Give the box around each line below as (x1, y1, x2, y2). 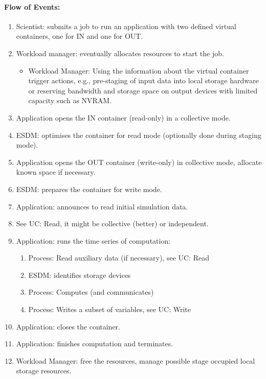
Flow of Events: (4, 1, 60, 12)
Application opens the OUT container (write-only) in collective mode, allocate (16, 156, 262, 167)
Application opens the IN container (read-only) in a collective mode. (16, 112, 231, 123)
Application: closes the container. (16, 321, 120, 331)
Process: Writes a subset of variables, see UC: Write (28, 304, 191, 315)
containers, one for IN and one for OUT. (16, 31, 143, 41)
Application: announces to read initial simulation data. (16, 201, 188, 211)
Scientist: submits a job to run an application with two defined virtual (16, 20, 236, 31)
